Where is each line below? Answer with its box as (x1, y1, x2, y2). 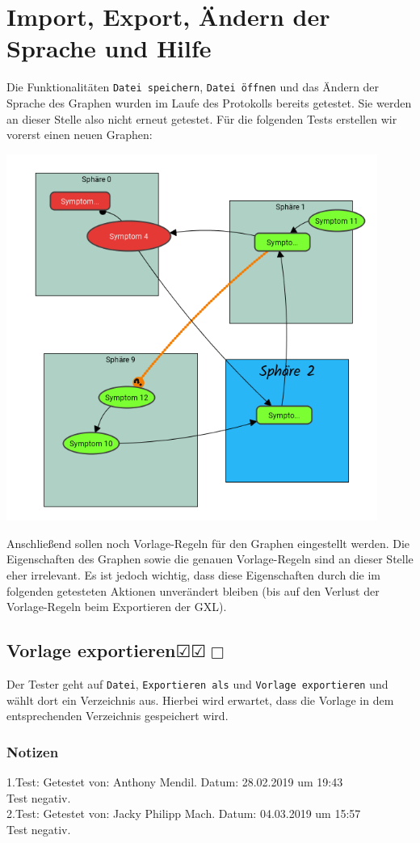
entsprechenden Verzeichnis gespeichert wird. (6, 707, 229, 724)
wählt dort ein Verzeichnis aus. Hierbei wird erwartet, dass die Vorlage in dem (6, 691, 394, 708)
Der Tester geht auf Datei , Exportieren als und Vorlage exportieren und (6, 676, 388, 693)
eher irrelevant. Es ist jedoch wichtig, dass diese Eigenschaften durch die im (6, 567, 380, 584)
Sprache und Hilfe (6, 32, 212, 65)
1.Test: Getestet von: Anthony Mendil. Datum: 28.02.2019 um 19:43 (6, 773, 343, 790)
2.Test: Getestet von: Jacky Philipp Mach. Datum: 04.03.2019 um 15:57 (6, 805, 361, 822)
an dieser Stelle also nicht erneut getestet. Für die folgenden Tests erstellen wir (6, 110, 397, 127)
